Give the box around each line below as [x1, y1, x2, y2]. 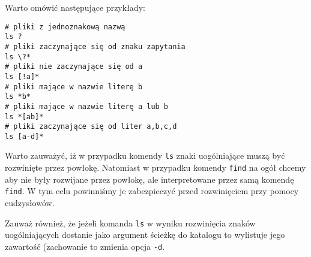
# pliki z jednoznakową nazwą [5, 22, 125, 31]
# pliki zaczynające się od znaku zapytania [5, 42, 186, 51]
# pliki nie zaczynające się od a [5, 62, 143, 71]
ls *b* [5, 92, 31, 101]
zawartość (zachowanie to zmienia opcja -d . [5, 240, 165, 252]
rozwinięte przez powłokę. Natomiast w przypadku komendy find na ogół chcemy [5, 161, 306, 174]
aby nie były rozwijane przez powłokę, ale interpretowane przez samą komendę [5, 173, 294, 185]
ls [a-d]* [5, 132, 44, 141]
